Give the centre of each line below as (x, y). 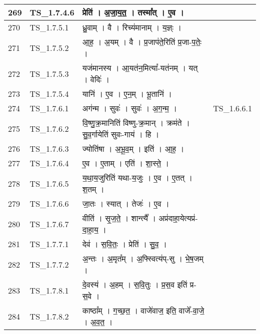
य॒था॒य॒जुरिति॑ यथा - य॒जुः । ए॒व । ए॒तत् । (137, 177)
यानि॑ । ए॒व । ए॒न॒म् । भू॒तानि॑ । (127, 94)
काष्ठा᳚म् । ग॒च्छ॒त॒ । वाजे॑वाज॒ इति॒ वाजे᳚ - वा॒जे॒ (143, 310)
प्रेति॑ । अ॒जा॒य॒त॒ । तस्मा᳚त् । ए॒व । (133, 12)
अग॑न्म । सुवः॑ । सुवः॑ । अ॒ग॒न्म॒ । (129, 108)
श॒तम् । (93, 189)
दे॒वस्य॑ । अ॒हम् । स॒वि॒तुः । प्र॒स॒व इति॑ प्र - (139, 284)
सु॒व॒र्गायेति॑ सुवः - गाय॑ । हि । (121, 134)
